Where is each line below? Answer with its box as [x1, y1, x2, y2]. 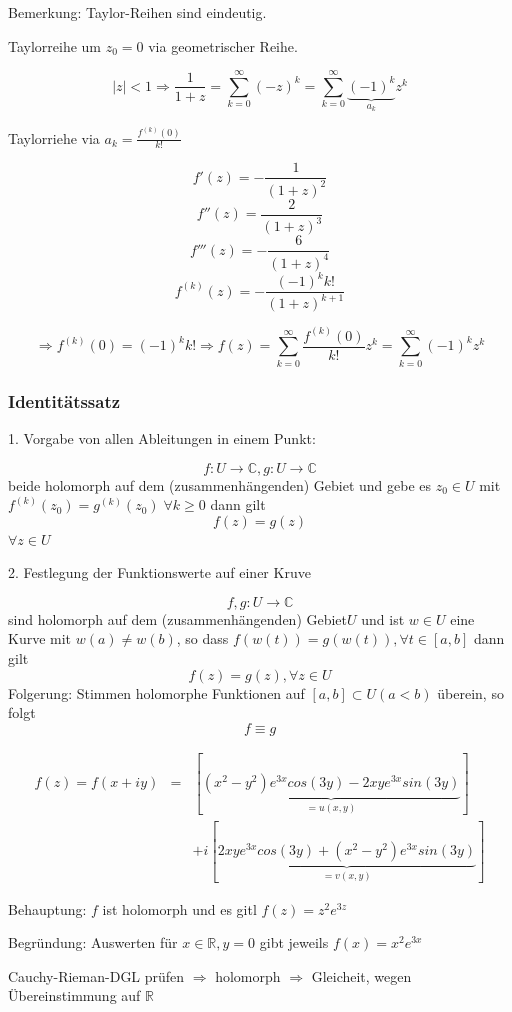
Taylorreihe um [8, 35, 102, 56]
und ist [361, 608, 405, 629]
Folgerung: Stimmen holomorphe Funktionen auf [8, 682, 305, 703]
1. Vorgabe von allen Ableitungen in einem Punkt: [8, 427, 316, 448]
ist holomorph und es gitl [102, 898, 257, 919]
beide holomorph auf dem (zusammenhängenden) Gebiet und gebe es [8, 474, 432, 495]
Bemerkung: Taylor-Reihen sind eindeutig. [8, 2, 267, 22]
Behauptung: [8, 898, 87, 919]
